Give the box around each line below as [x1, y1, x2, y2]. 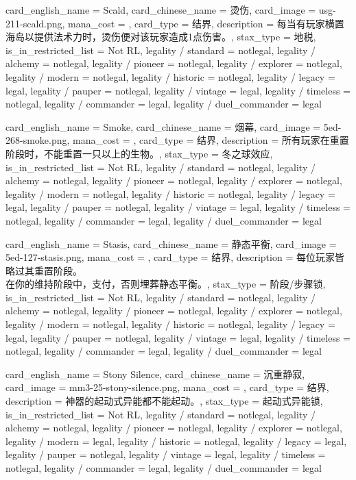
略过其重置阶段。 [5, 263, 82, 277]
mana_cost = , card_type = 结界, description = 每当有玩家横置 [68, 16, 344, 30]
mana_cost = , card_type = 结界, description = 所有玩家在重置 [73, 133, 349, 147]
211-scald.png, [5, 16, 65, 30]
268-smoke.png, [5, 133, 70, 147]
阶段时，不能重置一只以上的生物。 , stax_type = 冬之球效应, [5, 146, 273, 160]
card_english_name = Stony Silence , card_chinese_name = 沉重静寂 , [5, 366, 305, 381]
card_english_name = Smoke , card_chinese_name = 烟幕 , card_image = [5, 119, 321, 134]
